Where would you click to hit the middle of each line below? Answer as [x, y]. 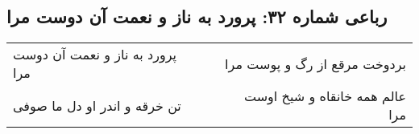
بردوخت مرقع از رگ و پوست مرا [315, 63]
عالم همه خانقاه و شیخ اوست [325, 96]
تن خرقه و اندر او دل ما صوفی [97, 105]
